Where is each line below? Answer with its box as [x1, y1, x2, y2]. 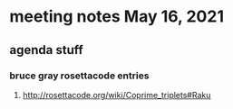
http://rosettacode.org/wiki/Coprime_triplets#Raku [22, 89, 211, 100]
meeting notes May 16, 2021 [9, 6, 225, 27]
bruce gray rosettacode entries [9, 69, 150, 82]
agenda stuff [9, 42, 83, 58]
